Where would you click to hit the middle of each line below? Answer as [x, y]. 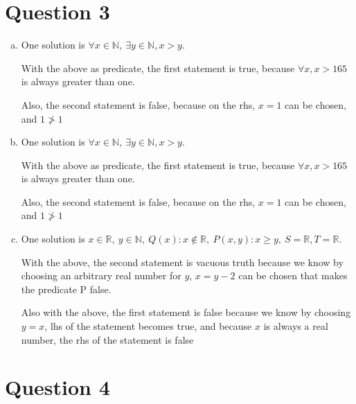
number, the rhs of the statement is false [107, 339]
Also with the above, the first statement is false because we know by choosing [186, 312]
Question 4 [57, 387]
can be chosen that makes [293, 275]
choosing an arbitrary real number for [101, 275]
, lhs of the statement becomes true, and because [148, 326]
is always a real [296, 326]
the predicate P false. [66, 289]
